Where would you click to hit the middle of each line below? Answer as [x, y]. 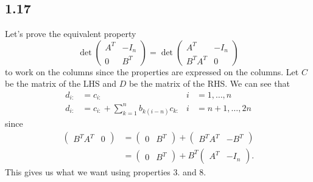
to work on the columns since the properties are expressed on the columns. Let [152, 71]
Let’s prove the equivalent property [71, 34]
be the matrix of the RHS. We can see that [209, 83]
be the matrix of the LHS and [61, 83]
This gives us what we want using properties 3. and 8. [106, 171]
